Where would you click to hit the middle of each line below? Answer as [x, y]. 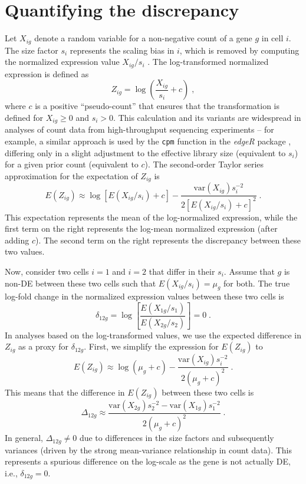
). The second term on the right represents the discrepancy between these [168, 240]
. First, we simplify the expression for [151, 346]
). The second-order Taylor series [204, 164]
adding [17, 240]
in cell [272, 38]
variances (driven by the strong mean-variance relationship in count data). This [149, 450]
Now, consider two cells [47, 271]
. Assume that [249, 271]
